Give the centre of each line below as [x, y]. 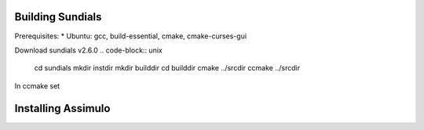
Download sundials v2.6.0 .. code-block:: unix [88, 50]
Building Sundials [58, 17]
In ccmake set [37, 85]
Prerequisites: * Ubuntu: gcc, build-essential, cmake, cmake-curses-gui [131, 36]
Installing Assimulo [62, 108]
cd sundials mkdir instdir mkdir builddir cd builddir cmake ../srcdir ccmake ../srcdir [167, 68]
